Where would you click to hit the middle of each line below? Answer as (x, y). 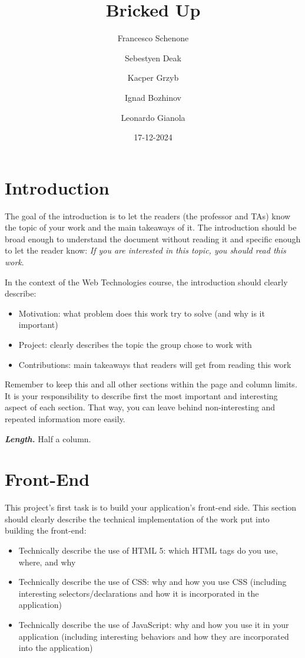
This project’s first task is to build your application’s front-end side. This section (151, 507)
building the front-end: (46, 530)
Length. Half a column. (48, 438)
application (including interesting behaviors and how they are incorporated (154, 636)
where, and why (47, 562)
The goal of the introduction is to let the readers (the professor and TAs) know (148, 216)
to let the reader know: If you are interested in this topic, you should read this (145, 250)
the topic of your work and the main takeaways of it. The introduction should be (151, 227)
